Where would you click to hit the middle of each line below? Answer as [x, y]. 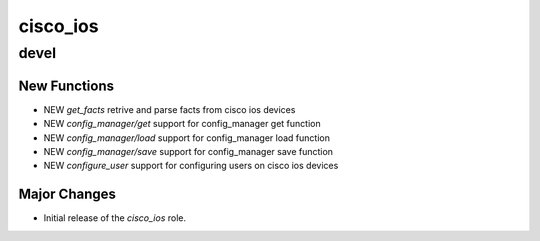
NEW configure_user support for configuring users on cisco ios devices [191, 166]
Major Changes [67, 194]
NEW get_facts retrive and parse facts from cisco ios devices [169, 109]
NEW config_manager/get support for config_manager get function [182, 124]
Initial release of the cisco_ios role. [115, 218]
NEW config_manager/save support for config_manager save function [188, 151]
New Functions [66, 85]
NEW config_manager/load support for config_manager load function [186, 137]
